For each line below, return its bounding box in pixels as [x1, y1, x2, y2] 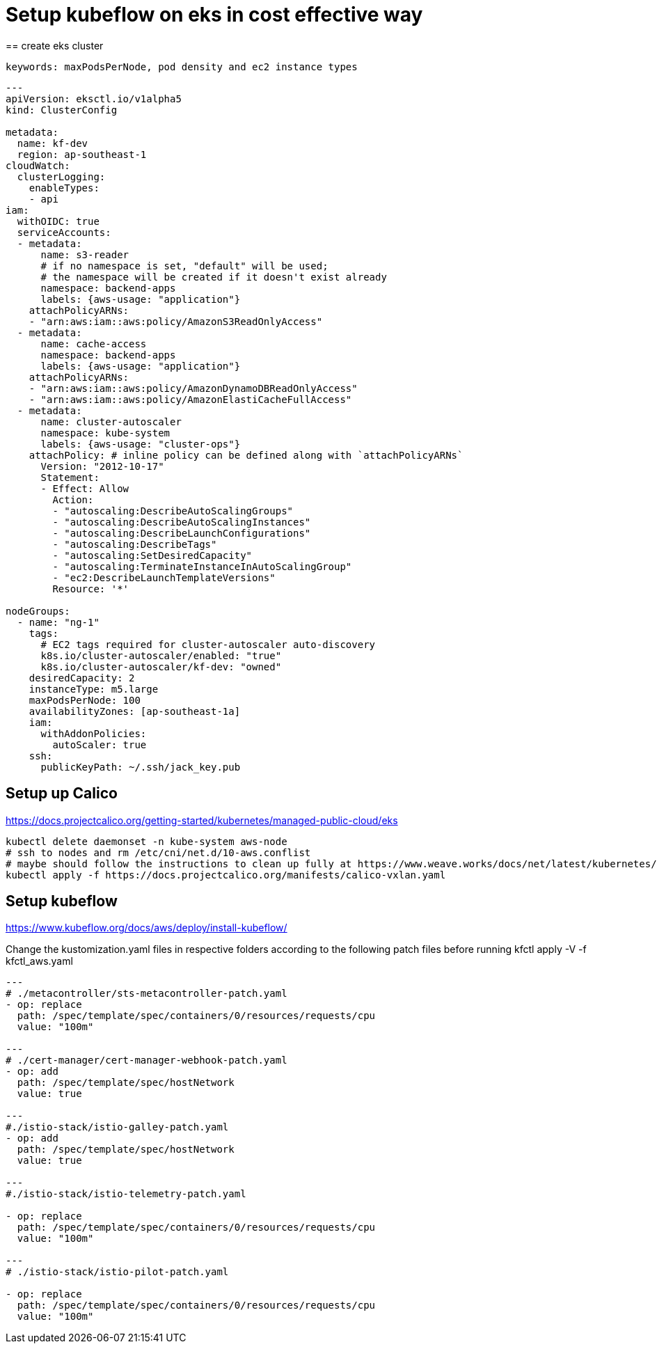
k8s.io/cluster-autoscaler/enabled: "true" [40, 649, 282, 661]
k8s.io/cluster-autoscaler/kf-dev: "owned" [40, 661, 282, 672]
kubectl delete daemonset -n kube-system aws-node [6, 835, 287, 847]
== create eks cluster [6, 39, 104, 52]
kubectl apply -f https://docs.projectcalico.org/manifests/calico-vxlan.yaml [6, 869, 446, 881]
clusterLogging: [17, 171, 106, 182]
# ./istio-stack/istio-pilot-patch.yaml [6, 1266, 229, 1278]
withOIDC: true [17, 215, 100, 227]
